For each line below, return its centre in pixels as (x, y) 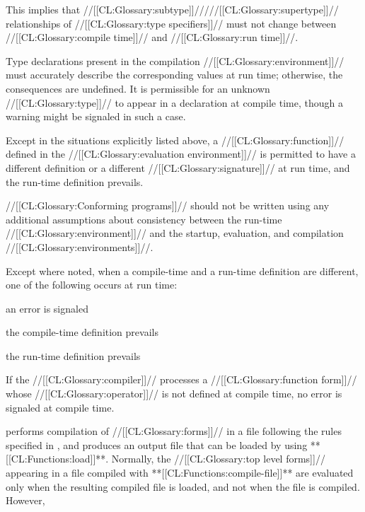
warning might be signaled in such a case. (96, 116)
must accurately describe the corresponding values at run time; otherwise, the (174, 75)
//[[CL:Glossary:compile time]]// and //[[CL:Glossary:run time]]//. (152, 37)
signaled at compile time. (60, 407)
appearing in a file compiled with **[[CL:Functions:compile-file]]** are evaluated (180, 473)
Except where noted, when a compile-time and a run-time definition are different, (182, 270)
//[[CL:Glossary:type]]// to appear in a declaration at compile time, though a (174, 102)
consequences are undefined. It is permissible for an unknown (138, 88)
